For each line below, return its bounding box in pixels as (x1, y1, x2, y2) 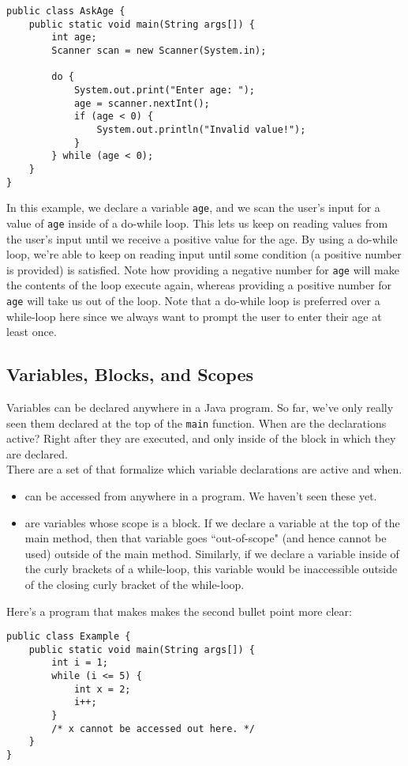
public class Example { (6, 631, 131, 643)
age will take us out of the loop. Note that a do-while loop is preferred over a (6, 292, 380, 308)
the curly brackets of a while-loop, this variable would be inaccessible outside (24, 560, 398, 577)
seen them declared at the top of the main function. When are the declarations (6, 414, 387, 431)
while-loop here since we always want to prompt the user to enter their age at (6, 308, 382, 324)
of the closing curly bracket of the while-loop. (24, 575, 245, 592)
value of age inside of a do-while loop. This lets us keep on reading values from (6, 214, 388, 231)
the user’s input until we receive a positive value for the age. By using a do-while (6, 230, 398, 247)
